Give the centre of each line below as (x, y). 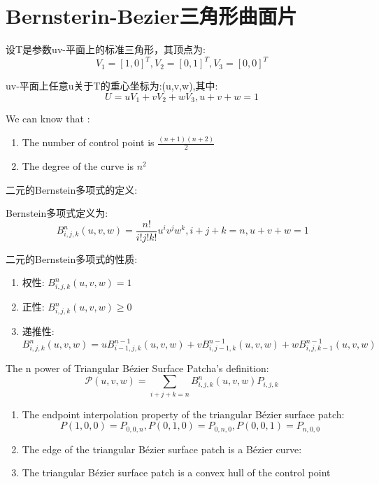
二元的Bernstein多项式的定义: (72, 189)
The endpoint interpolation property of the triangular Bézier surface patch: (183, 414)
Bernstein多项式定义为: (57, 213)
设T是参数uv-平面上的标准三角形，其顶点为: (106, 49)
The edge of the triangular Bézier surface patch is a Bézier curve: (162, 449)
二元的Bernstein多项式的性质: (72, 258)
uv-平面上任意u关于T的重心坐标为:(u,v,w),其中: (112, 86)
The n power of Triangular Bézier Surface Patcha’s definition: (137, 368)
